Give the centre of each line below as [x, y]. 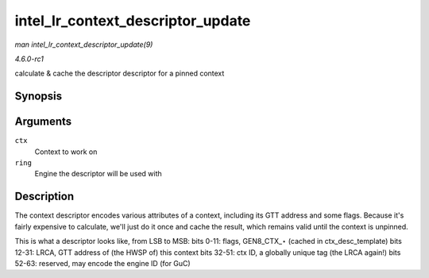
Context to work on [66, 152]
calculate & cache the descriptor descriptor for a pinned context [120, 73]
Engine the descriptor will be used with [98, 174]
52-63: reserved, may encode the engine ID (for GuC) [102, 263]
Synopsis [39, 97]
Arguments [43, 122]
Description [44, 197]
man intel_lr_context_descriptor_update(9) [84, 44]
